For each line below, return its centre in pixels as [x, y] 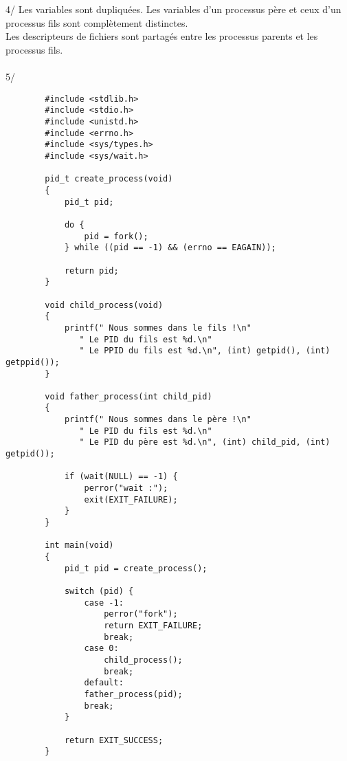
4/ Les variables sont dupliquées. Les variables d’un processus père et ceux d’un [173, 9]
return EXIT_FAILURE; [153, 625]
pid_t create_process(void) [109, 179]
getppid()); [33, 362]
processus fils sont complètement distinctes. [97, 22]
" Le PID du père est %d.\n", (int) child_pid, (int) [205, 442]
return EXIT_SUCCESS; [114, 740]
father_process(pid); [133, 694]
